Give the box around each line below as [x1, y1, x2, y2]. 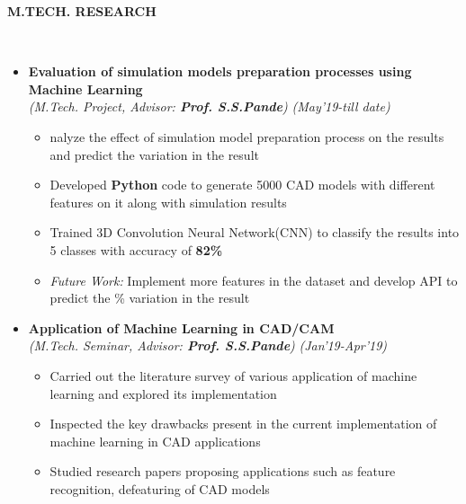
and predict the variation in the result [49, 145, 259, 164]
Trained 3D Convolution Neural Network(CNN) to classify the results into [49, 223, 460, 242]
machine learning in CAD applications [49, 431, 261, 450]
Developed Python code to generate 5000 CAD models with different [49, 175, 435, 194]
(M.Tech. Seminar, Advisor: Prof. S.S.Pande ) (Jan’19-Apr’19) [28, 336, 388, 355]
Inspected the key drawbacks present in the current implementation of [49, 414, 437, 433]
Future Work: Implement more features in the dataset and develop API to [49, 270, 458, 289]
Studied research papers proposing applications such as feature [49, 462, 396, 481]
